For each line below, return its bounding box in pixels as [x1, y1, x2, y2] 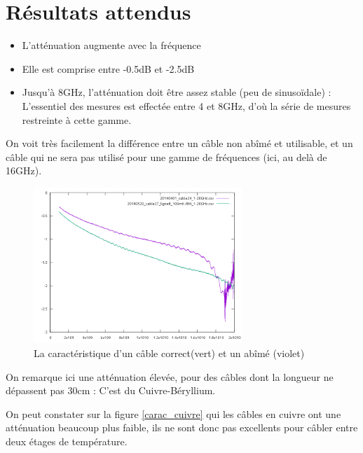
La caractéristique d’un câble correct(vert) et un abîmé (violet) [34, 346, 305, 361]
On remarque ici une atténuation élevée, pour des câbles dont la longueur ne [6, 369, 334, 384]
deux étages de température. [6, 434, 128, 449]
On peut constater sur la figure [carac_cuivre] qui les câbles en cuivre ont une [6, 406, 341, 421]
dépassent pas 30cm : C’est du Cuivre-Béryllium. [6, 383, 216, 398]
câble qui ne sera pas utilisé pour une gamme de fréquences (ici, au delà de [6, 149, 327, 164]
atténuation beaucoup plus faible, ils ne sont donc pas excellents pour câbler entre [6, 420, 358, 435]
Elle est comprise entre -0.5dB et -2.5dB [22, 61, 195, 76]
